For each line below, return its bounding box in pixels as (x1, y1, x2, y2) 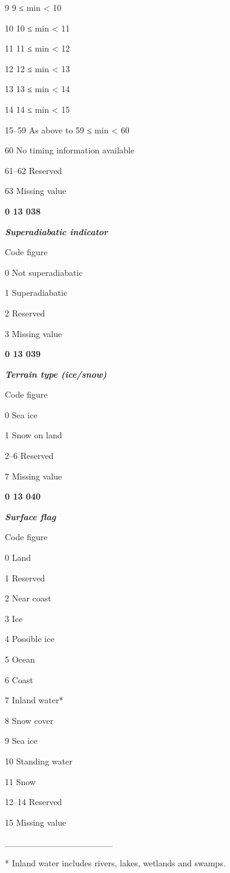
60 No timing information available (5, 144, 134, 156)
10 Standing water (5, 754, 73, 767)
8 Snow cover (5, 714, 54, 726)
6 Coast (5, 673, 33, 686)
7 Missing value (5, 469, 62, 482)
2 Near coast (5, 592, 51, 604)
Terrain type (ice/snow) (5, 367, 107, 380)
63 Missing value (5, 184, 67, 197)
